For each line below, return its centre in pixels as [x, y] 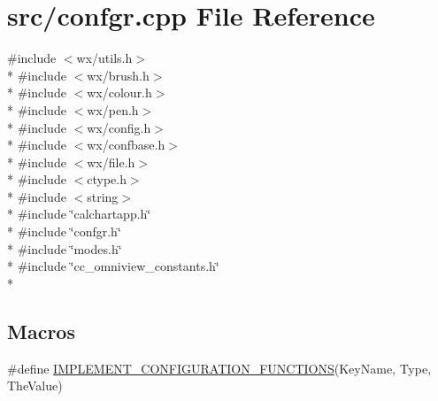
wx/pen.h [113, 109]
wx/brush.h [118, 75]
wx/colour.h [119, 93]
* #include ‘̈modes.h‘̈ [65, 248]
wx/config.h [119, 127]
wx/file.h [111, 162]
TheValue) [35, 386]
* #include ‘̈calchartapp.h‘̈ [79, 214]
